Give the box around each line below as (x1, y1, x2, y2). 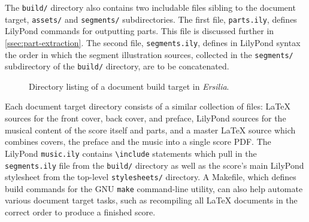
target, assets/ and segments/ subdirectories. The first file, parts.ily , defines (5, 13, 297, 25)
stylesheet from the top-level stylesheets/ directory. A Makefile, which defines (5, 171, 296, 183)
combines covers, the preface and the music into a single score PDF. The (5, 135, 271, 148)
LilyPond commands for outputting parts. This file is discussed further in (5, 25, 274, 37)
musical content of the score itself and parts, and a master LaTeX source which (5, 123, 296, 136)
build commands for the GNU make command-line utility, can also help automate (5, 182, 303, 194)
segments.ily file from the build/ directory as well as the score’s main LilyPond (5, 159, 304, 171)
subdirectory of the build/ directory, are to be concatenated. (5, 60, 229, 72)
